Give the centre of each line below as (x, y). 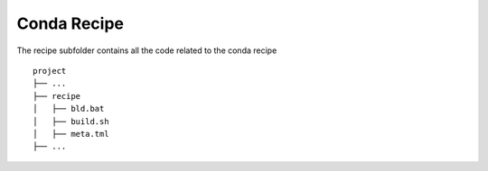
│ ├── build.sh (71, 121)
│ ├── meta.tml (71, 134)
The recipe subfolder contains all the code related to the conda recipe (147, 50)
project (50, 71)
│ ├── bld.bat (69, 109)
